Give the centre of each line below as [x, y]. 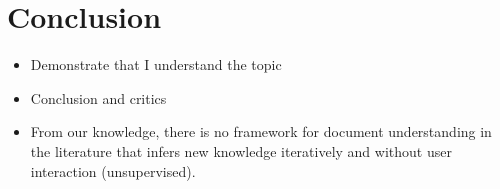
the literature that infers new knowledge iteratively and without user [241, 150]
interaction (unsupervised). [113, 170]
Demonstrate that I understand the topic [156, 64]
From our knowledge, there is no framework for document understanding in [261, 131]
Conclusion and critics [98, 97]
